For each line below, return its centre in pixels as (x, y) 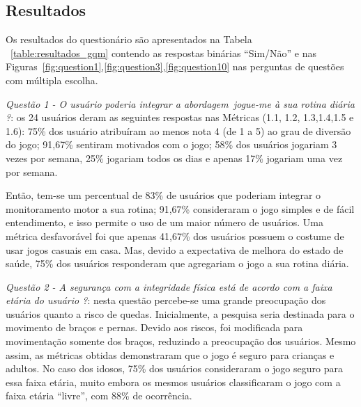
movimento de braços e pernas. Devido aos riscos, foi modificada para (154, 327)
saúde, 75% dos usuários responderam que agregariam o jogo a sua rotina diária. (177, 263)
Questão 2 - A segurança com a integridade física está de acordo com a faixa (169, 286)
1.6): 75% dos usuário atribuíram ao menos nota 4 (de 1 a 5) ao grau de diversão (178, 130)
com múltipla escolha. (52, 80)
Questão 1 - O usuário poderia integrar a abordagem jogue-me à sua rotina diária (180, 103)
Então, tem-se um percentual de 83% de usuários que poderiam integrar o (163, 195)
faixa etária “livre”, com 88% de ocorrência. (99, 396)
